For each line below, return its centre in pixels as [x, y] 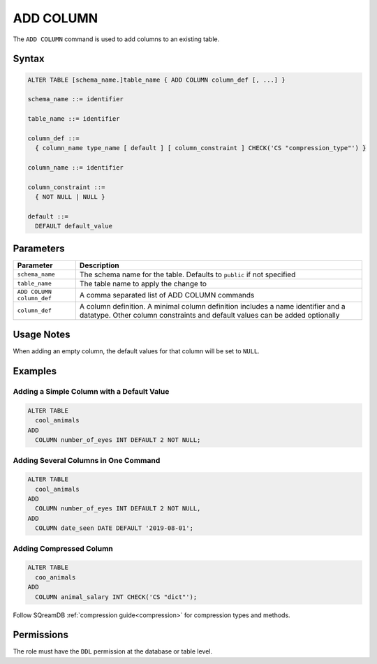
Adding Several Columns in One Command [87, 460]
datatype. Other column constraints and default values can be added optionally [209, 315]
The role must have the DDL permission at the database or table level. [113, 651]
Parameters [39, 248]
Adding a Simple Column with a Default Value [91, 392]
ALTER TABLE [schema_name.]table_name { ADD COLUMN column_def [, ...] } [156, 80]
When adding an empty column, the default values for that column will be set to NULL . [136, 351]
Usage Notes [42, 335]
